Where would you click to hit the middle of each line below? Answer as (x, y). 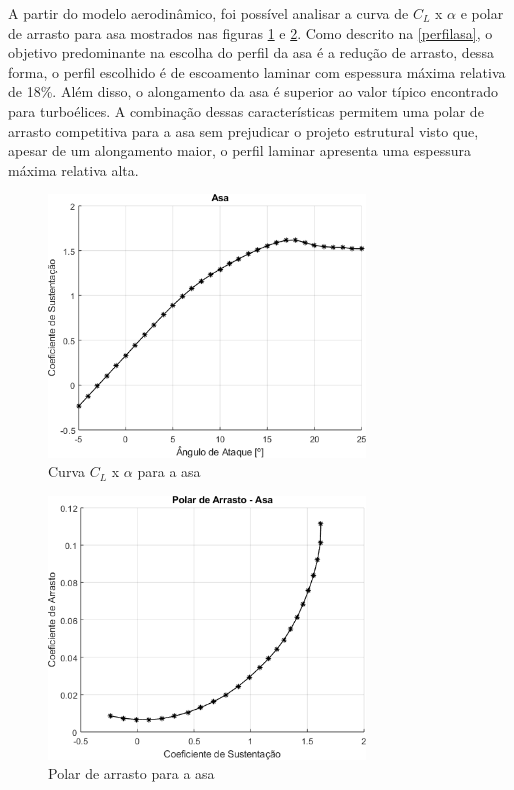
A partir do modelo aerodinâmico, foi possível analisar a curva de (208, 13)
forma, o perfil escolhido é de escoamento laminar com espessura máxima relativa (257, 71)
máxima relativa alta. (73, 169)
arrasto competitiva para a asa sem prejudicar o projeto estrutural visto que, (243, 130)
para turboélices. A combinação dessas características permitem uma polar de (246, 110)
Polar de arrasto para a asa (131, 773)
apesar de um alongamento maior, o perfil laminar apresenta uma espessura (239, 150)
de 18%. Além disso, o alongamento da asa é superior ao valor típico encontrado (253, 91)
